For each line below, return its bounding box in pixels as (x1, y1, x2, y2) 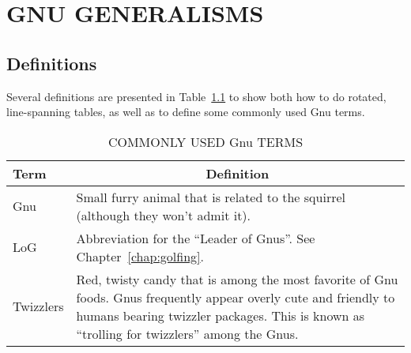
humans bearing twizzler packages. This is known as (76, 306, 365, 325)
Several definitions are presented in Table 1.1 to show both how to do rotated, (6, 88, 386, 104)
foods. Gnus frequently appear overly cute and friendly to (76, 287, 395, 306)
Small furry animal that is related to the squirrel (76, 187, 345, 206)
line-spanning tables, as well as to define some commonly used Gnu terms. (6, 103, 365, 120)
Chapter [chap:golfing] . (76, 246, 205, 265)
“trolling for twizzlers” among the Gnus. (76, 324, 299, 343)
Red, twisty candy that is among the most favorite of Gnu (76, 269, 398, 288)
